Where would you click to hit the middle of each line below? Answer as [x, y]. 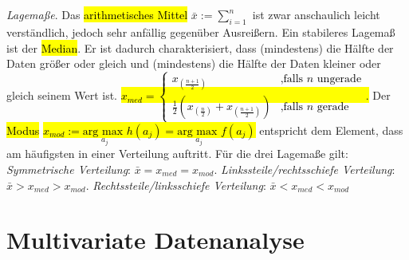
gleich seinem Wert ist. [62, 95]
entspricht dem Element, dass [331, 130]
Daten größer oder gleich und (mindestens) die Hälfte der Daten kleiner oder [194, 63]
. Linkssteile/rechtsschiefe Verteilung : [305, 169]
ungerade [339, 79]
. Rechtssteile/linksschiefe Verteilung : [176, 185]
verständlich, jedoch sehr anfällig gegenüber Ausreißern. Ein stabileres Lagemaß [201, 32]
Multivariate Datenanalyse [155, 240]
